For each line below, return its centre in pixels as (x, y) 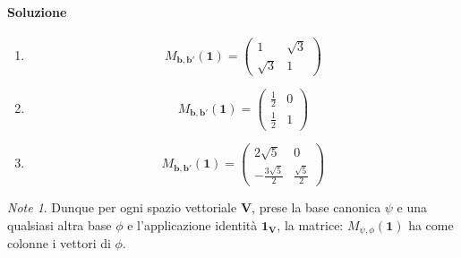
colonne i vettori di (59, 243)
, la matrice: (310, 224)
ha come (431, 224)
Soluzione (37, 11)
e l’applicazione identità (192, 224)
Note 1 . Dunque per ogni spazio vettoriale (122, 207)
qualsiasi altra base (60, 224)
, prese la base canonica (316, 207)
